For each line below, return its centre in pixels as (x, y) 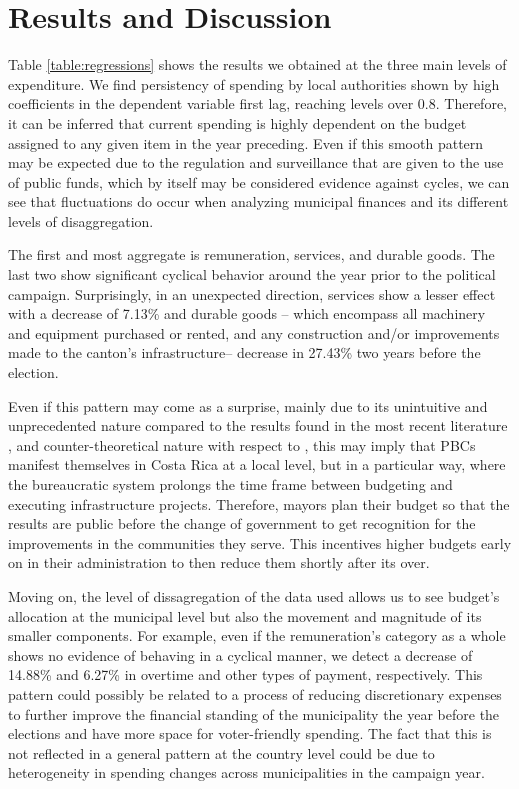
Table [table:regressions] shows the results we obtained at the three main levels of (257, 64)
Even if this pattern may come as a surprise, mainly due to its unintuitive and (248, 405)
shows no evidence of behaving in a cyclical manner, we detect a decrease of (240, 654)
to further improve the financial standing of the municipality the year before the (254, 713)
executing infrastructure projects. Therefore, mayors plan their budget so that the (259, 503)
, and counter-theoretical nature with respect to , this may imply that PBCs (242, 444)
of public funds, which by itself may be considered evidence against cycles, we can (259, 181)
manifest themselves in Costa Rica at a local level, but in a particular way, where (257, 464)
